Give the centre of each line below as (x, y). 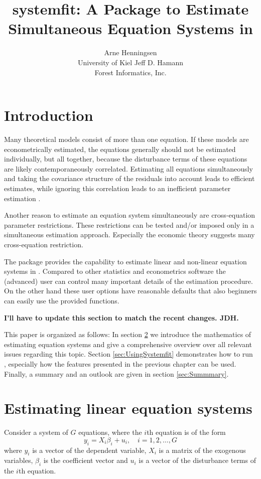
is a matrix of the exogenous (202, 450)
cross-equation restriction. (44, 244)
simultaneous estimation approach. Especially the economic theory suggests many (129, 234)
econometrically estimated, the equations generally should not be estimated (120, 149)
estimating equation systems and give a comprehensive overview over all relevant (128, 344)
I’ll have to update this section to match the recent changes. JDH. (121, 317)
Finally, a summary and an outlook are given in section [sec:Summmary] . (116, 373)
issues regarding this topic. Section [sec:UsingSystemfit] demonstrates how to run (128, 354)
